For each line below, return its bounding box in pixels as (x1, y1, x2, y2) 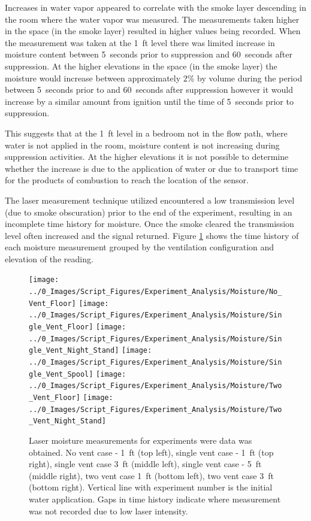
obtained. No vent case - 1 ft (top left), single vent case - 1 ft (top (29, 446, 274, 458)
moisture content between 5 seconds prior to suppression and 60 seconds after (5, 48, 292, 60)
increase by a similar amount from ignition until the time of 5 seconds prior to (5, 95, 294, 107)
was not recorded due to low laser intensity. (29, 504, 188, 517)
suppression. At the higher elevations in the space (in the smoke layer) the (5, 59, 277, 72)
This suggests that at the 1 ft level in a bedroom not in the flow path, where (5, 126, 288, 139)
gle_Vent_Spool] (29, 369, 93, 378)
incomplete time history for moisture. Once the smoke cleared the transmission (5, 217, 294, 230)
